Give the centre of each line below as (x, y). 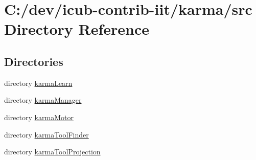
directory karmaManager (43, 100)
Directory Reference (77, 29)
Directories (34, 61)
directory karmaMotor (39, 117)
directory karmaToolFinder (46, 134)
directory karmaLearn (38, 83)
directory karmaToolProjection (52, 152)
